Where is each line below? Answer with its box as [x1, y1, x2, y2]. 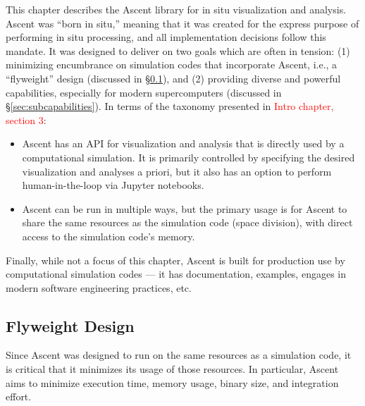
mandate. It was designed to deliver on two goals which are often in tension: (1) [6, 43, 350, 58]
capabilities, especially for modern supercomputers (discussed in [6, 85, 282, 99]
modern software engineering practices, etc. [6, 280, 192, 295]
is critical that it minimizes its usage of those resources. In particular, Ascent [6, 362, 339, 376]
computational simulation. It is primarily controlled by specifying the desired [22, 149, 355, 164]
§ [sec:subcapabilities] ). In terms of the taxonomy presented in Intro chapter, [6, 99, 334, 113]
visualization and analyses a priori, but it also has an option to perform [22, 164, 332, 178]
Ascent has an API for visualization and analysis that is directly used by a [22, 136, 345, 151]
